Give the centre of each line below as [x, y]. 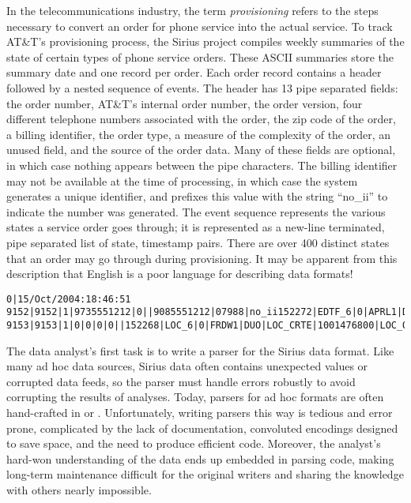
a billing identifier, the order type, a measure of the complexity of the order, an [199, 134]
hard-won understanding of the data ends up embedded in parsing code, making [200, 458]
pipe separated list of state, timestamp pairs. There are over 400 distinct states [198, 242]
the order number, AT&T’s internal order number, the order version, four [185, 103]
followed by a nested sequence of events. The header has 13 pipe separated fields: [202, 87]
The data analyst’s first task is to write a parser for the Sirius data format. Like [200, 350]
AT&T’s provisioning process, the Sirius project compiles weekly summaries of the [205, 41]
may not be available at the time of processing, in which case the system [182, 180]
